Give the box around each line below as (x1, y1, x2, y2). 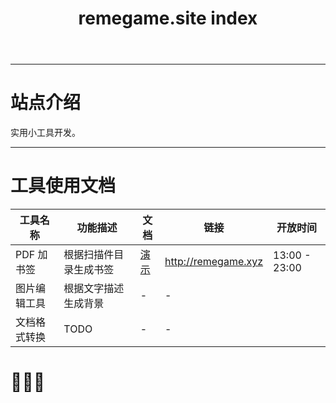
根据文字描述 (63, 282, 125, 296)
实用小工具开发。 (10, 127, 81, 139)
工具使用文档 (10, 175, 117, 197)
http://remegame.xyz (164, 255, 264, 269)
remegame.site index (78, 7, 258, 30)
